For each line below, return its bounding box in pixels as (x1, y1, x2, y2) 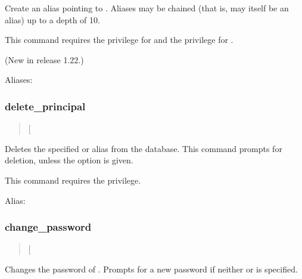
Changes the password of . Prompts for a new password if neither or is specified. (5, 262, 298, 275)
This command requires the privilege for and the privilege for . (5, 33, 233, 46)
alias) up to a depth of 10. (5, 13, 100, 26)
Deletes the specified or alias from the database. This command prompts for (5, 142, 282, 154)
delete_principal (5, 98, 86, 113)
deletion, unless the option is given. (5, 154, 133, 166)
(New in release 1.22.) (5, 53, 84, 66)
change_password (5, 219, 92, 234)
